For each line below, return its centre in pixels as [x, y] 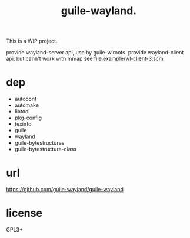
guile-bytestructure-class [46, 149]
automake [27, 105]
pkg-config [28, 118]
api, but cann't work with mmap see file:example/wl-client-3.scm [85, 59]
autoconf [26, 99]
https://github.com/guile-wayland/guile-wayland [65, 190]
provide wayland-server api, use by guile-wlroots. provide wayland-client [95, 53]
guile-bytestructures [39, 143]
